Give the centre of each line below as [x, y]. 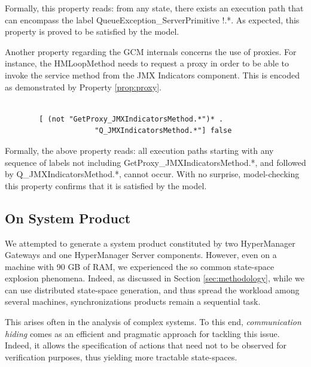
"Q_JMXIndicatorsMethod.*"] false [163, 131]
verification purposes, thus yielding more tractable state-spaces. [121, 357]
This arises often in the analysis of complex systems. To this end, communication [153, 322]
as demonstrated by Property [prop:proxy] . [83, 87]
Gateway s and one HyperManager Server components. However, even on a [141, 255]
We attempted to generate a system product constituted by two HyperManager [150, 243]
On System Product [68, 218]
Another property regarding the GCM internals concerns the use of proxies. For [151, 51]
